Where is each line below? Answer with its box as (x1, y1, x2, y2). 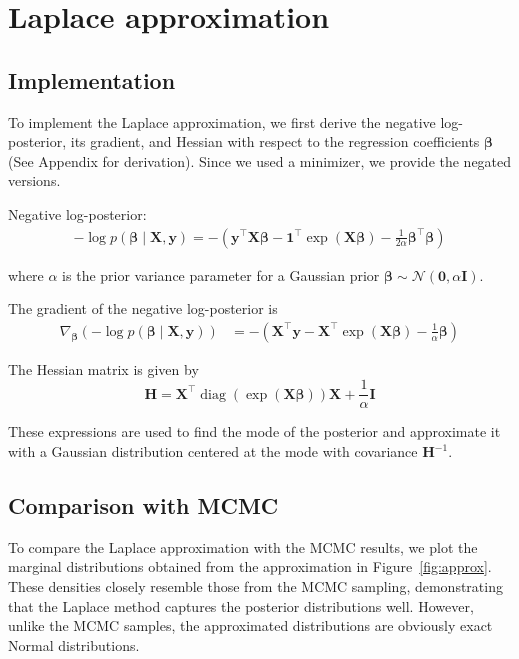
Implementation (8, 64, 176, 95)
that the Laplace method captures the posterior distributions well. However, (8, 595, 474, 616)
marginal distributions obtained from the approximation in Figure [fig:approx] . (8, 556, 492, 577)
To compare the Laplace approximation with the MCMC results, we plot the (8, 536, 478, 557)
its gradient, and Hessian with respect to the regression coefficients (70, 131, 480, 152)
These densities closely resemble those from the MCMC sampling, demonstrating (8, 576, 503, 597)
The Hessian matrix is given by (8, 358, 199, 379)
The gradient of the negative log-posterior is (8, 298, 278, 319)
